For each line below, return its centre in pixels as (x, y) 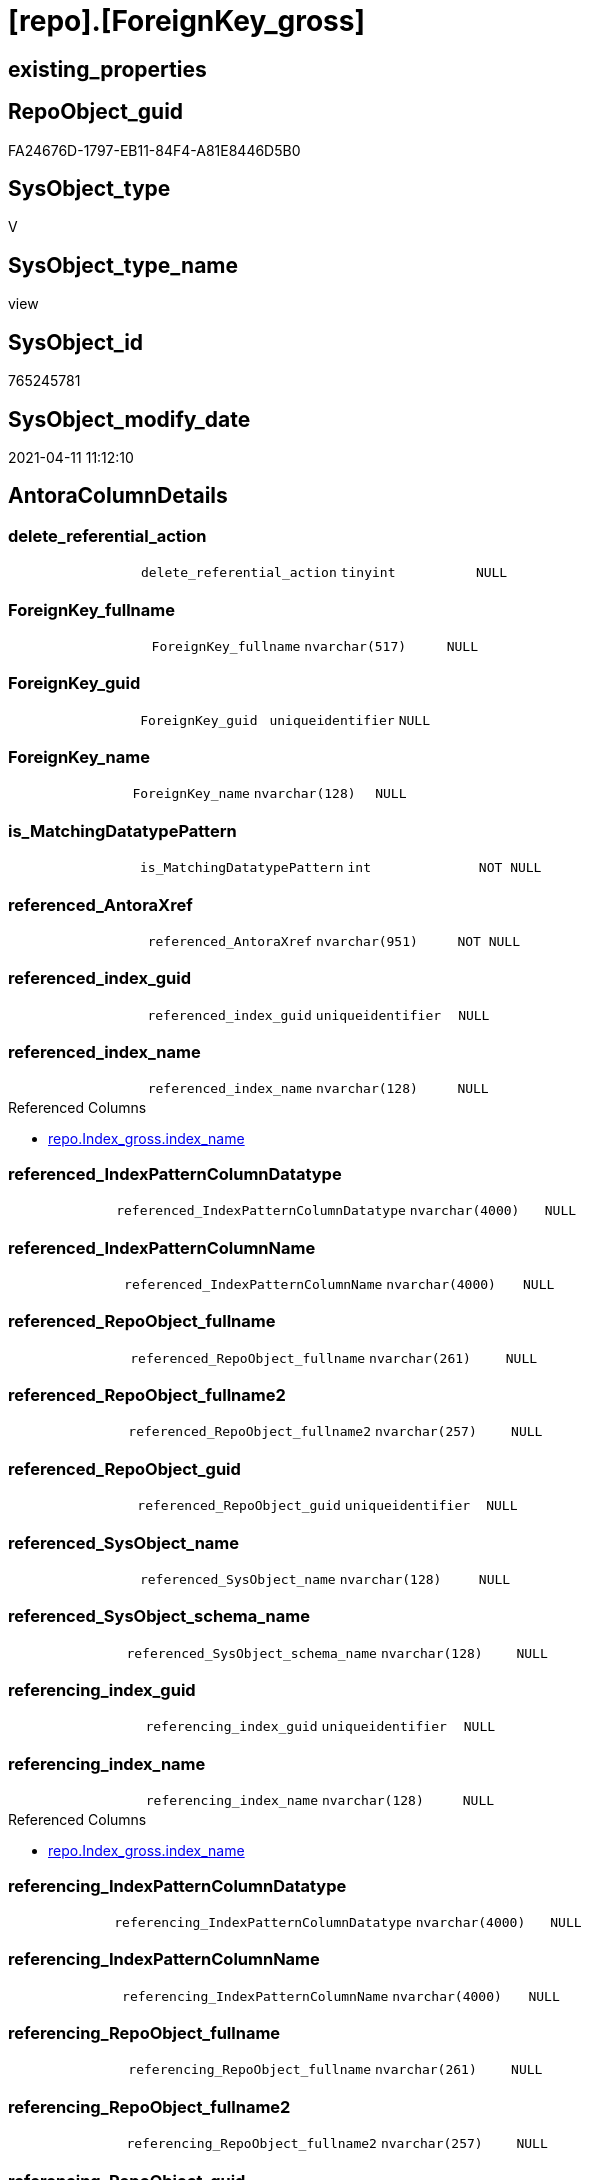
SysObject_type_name (123, 265)
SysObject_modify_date (129, 419)
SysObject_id (76, 342)
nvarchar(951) (367, 941)
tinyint (368, 573)
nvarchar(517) (355, 646)
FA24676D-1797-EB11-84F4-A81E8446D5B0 (154, 150)
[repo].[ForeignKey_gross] (186, 21)
